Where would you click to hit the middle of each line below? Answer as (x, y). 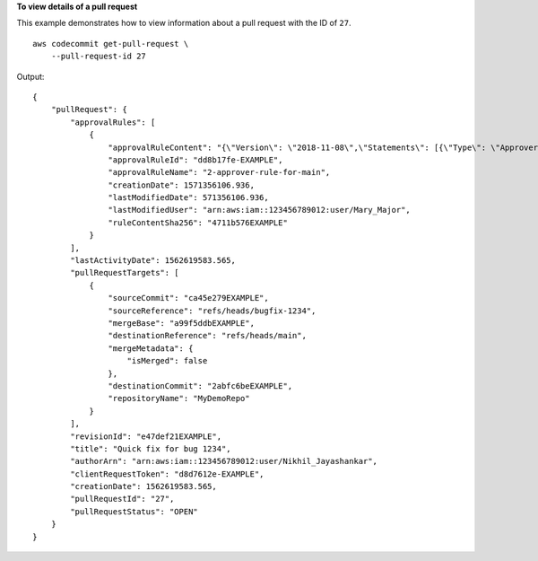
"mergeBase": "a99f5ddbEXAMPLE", (182, 323)
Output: (30, 76)
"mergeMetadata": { (151, 348)
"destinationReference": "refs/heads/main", (207, 336)
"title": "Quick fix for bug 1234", (151, 448)
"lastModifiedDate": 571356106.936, (188, 198)
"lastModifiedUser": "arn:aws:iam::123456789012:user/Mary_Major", (260, 210)
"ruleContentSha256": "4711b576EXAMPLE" (198, 223)
